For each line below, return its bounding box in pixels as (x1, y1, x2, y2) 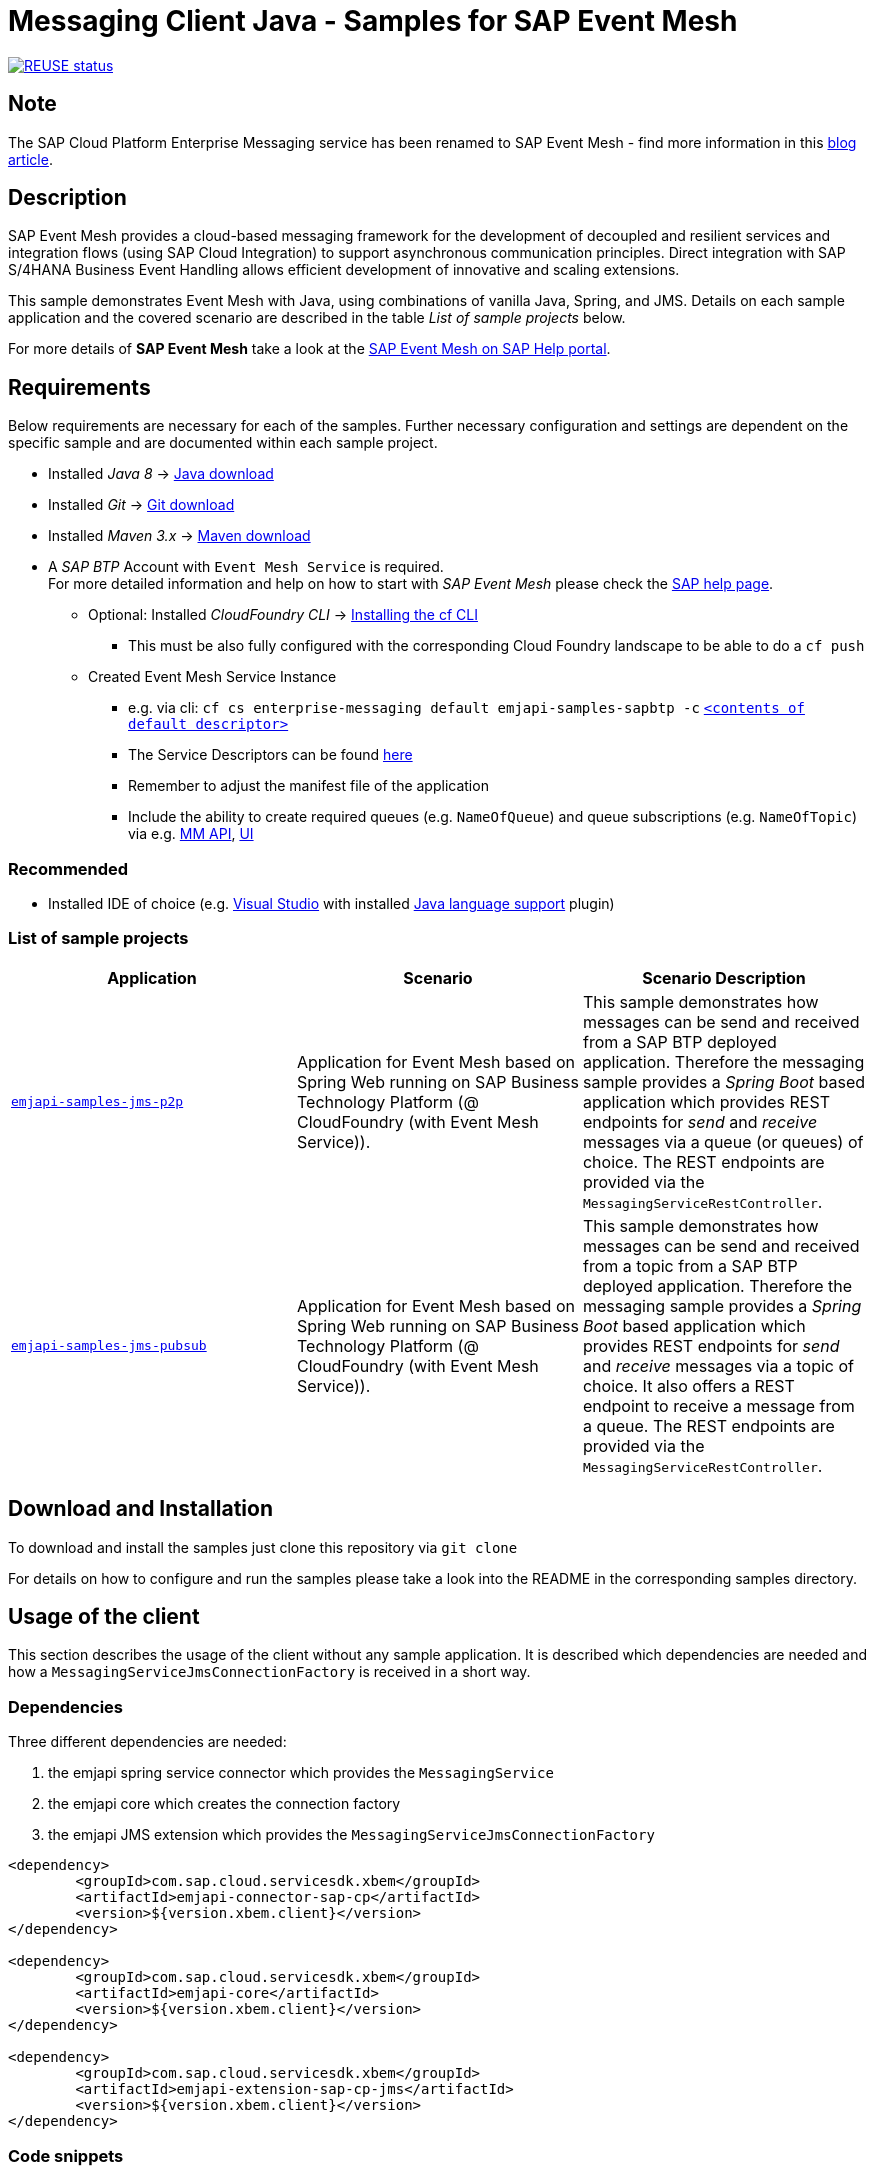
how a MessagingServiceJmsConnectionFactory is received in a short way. (8, 1663, 531, 1681)
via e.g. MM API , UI (128, 825, 254, 843)
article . (8, 150, 53, 168)
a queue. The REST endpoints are (582, 1415, 835, 1436)
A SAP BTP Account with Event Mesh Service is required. (48, 558, 444, 576)
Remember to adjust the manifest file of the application (128, 777, 489, 795)
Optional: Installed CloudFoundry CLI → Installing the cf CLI (88, 606, 478, 624)
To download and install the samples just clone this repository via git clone (8, 1538, 518, 1556)
